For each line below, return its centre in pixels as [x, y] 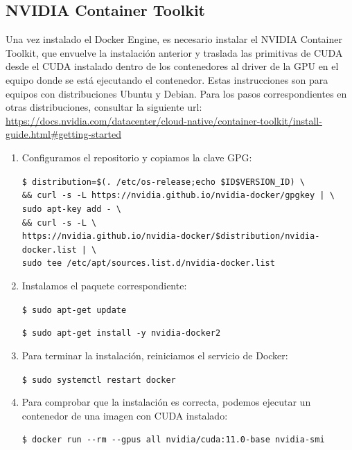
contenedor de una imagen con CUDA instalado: [125, 415]
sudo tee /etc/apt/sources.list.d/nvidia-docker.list [148, 263]
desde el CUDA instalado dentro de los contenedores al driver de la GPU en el [172, 66]
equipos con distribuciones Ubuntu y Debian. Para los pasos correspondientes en [176, 93]
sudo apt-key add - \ [71, 209]
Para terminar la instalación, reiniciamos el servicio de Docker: [155, 355]
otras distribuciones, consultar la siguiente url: [104, 107]
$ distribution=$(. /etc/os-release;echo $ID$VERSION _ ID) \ [163, 182]
